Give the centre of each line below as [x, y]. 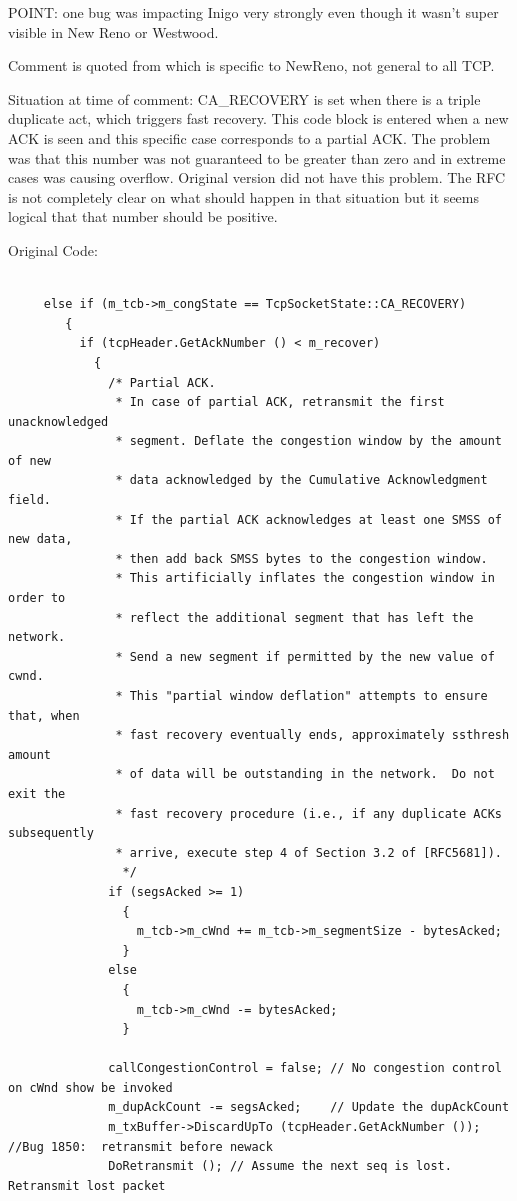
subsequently [51, 833]
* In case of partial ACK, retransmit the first [280, 402]
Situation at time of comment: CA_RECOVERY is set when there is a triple [244, 98]
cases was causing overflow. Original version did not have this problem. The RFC [257, 177]
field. [29, 500]
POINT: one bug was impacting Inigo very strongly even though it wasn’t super [253, 12]
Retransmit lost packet [87, 1185]
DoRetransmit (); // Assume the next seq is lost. [280, 1166]
